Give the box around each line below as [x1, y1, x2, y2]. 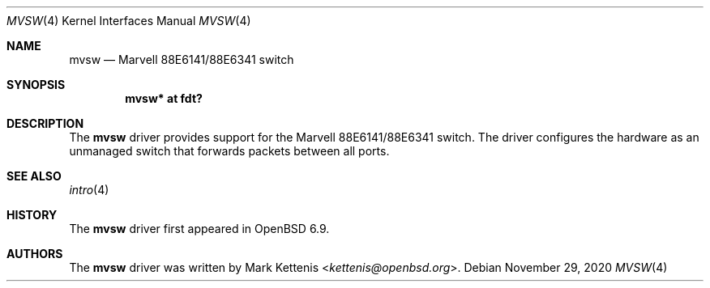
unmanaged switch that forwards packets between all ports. [69, 144, 390, 158]
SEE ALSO [6, 169, 62, 183]
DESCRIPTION [6, 116, 84, 130]
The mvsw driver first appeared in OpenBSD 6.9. [69, 222, 330, 235]
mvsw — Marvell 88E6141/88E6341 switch [69, 53, 294, 66]
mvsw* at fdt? [125, 91, 203, 105]
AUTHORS [6, 247, 63, 260]
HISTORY [6, 208, 58, 222]
